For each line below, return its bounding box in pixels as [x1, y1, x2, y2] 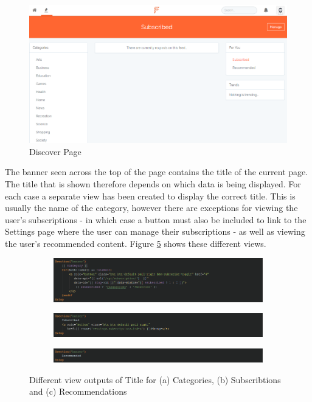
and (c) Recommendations [29, 385, 127, 398]
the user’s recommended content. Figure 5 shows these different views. [5, 237, 266, 249]
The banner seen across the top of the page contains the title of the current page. [5, 165, 308, 178]
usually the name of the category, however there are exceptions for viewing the [5, 201, 298, 214]
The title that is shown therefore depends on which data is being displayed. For [5, 177, 301, 190]
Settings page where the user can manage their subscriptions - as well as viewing [5, 225, 305, 238]
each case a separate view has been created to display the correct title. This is [5, 189, 296, 202]
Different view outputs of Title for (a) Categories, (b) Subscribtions [29, 373, 281, 386]
